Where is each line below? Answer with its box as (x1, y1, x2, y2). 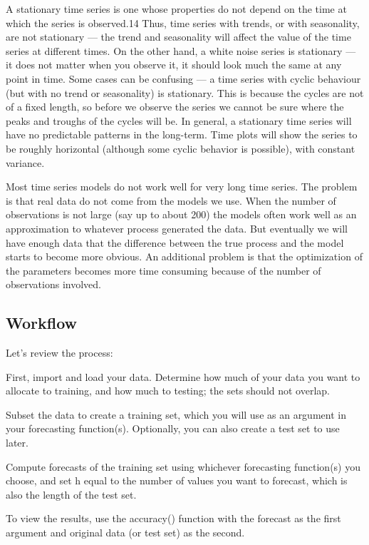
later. (6, 435, 28, 450)
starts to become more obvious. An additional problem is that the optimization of (6, 249, 363, 264)
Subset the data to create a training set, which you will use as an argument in (6, 407, 346, 422)
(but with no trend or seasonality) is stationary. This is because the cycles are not (6, 85, 364, 100)
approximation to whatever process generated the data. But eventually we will (6, 220, 348, 235)
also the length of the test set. (6, 487, 137, 501)
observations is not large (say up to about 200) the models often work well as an (6, 207, 357, 222)
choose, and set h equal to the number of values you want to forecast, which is (6, 473, 348, 488)
